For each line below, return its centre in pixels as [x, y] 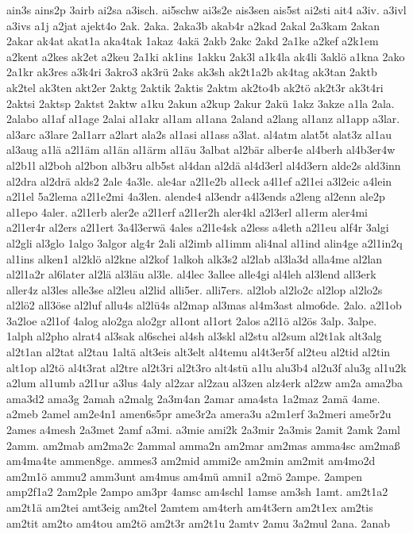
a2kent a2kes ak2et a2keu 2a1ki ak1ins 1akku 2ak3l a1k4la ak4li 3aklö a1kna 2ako [206, 56]
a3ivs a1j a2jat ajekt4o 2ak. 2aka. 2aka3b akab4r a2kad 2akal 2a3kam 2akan [193, 25]
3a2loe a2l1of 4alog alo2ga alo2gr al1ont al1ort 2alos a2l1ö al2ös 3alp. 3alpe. [192, 320]
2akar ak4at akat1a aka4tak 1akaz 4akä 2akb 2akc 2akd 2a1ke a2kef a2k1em [193, 41]
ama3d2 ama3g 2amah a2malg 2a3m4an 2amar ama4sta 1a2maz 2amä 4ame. [193, 398]
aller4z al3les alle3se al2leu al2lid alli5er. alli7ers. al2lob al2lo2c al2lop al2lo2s [195, 289]
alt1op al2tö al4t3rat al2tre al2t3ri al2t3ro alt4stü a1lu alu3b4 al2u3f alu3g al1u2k [206, 367]
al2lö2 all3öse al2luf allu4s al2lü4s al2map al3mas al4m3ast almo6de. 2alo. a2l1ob [204, 305]
